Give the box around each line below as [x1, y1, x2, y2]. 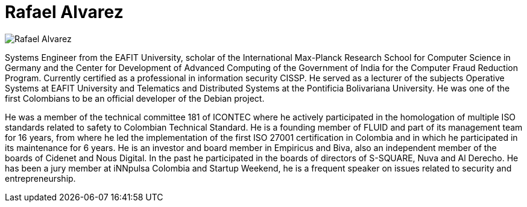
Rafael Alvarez [5, 2, 124, 22]
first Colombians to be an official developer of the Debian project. [5, 93, 265, 103]
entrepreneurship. [5, 173, 76, 184]
